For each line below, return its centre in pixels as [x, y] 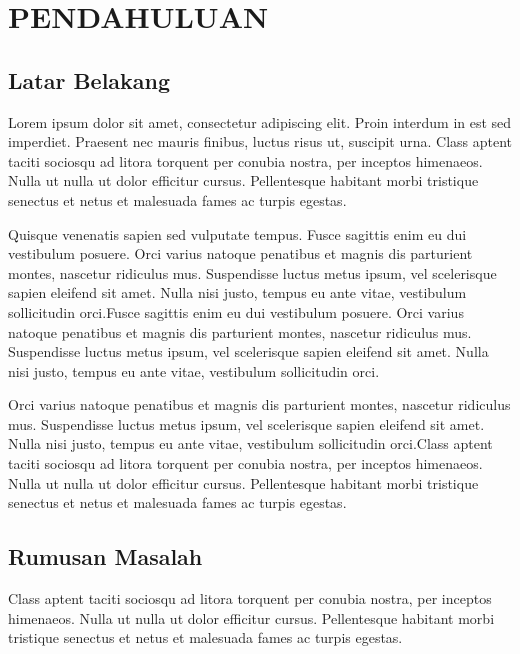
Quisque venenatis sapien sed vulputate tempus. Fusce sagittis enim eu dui [237, 233]
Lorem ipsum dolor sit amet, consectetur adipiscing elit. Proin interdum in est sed [260, 121]
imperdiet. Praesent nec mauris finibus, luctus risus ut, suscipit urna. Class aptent [260, 141]
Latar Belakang [89, 79]
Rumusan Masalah [105, 556]
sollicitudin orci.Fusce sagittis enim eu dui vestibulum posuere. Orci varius [236, 311]
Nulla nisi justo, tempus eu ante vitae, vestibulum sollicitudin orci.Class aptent [250, 443]
